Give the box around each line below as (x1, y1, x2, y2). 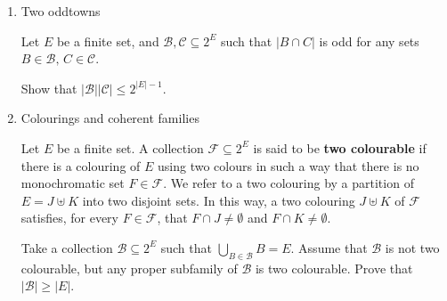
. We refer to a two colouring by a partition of (163, 174, 414, 192)
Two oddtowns (20, 2, 101, 20)
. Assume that (290, 238, 368, 256)
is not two (385, 238, 440, 256)
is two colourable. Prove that (255, 258, 413, 277)
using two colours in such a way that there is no (158, 156, 419, 175)
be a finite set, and (56, 31, 159, 50)
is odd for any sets (319, 31, 419, 50)
